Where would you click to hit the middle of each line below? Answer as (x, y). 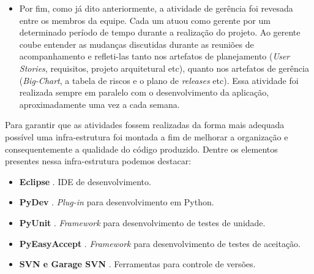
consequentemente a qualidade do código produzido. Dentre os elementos (141, 149)
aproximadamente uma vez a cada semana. (99, 104)
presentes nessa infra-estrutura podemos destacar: (98, 161)
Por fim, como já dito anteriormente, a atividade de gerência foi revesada (156, 8)
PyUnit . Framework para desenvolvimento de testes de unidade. (142, 222)
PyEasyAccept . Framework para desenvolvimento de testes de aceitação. (160, 243)
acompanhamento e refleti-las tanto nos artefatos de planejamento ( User (155, 56)
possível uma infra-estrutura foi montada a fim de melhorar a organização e (147, 136)
